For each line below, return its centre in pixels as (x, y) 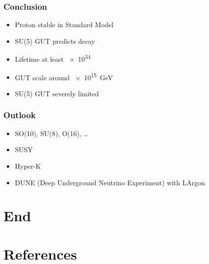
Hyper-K (28, 166)
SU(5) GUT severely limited (57, 93)
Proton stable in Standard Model (64, 25)
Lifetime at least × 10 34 (53, 58)
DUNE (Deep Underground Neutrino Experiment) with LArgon (110, 182)
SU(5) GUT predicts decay (55, 41)
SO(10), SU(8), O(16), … (52, 133)
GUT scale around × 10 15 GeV (64, 76)
